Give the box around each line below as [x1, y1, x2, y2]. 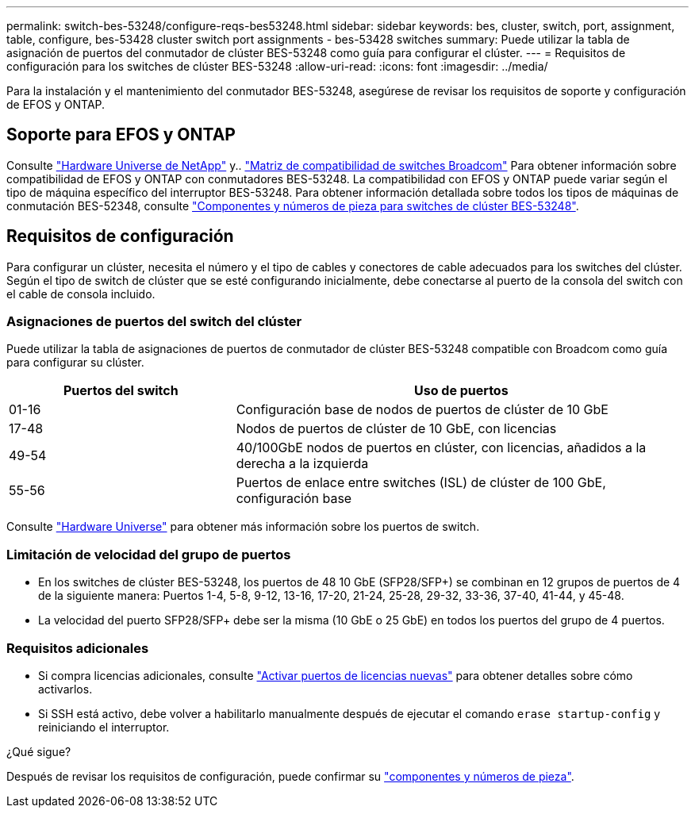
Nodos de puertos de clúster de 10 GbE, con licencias [236, 420, 557, 437]
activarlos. [38, 682, 93, 696]
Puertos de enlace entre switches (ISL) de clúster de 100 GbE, [236, 474, 606, 491]
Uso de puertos [414, 382, 509, 399]
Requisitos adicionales [6, 639, 149, 656]
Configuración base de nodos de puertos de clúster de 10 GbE [236, 401, 609, 418]
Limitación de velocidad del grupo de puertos [6, 546, 291, 563]
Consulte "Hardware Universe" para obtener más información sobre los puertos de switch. [6, 520, 480, 534]
